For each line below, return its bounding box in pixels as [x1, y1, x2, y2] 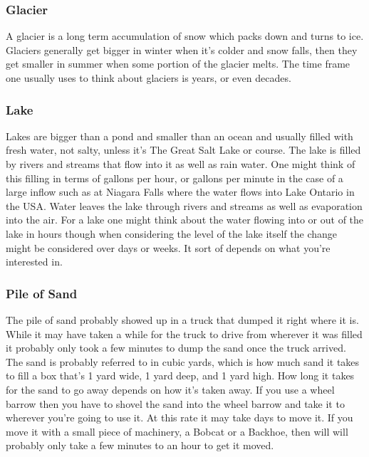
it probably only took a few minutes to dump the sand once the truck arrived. [6, 340, 346, 355]
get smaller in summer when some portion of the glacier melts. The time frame [6, 56, 350, 71]
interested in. [6, 254, 63, 269]
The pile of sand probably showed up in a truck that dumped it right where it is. [6, 312, 359, 327]
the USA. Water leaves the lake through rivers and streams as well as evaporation [6, 198, 363, 213]
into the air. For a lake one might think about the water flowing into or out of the [6, 212, 364, 227]
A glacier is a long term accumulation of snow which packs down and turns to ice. [6, 28, 364, 43]
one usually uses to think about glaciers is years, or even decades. [6, 70, 291, 85]
